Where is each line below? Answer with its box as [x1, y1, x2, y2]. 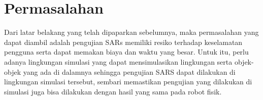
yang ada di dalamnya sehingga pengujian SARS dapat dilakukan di [23, 66, 236, 77]
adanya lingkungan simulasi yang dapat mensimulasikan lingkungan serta [4, 56, 233, 67]
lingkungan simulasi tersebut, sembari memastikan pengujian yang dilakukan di [4, 76, 252, 87]
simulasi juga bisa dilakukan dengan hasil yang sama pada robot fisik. [4, 86, 222, 96]
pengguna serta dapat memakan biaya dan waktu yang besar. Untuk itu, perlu [4, 46, 249, 57]
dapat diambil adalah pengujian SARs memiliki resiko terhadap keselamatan [4, 36, 243, 47]
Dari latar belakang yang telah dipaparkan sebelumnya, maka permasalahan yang [4, 27, 259, 37]
